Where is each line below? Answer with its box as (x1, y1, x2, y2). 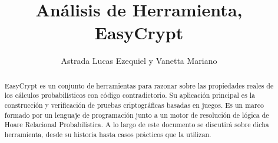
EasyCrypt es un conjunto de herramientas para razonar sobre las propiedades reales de (4, 80, 274, 90)
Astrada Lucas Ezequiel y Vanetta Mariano (61, 55, 217, 67)
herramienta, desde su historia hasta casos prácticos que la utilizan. (4, 129, 211, 139)
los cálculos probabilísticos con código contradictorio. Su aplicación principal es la (4, 90, 256, 100)
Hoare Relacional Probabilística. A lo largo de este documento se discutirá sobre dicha (4, 120, 269, 130)
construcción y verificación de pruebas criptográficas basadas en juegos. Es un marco (4, 100, 264, 110)
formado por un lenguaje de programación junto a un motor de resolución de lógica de (4, 110, 269, 120)
